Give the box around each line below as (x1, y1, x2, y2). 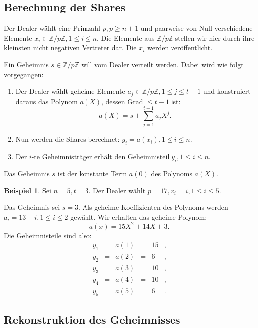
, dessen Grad (101, 96, 143, 106)
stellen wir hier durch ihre (175, 32, 255, 43)
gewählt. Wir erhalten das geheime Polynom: (70, 211, 207, 222)
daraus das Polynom (15, 96, 78, 106)
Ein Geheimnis (4, 59, 49, 69)
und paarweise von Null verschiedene (140, 23, 253, 33)
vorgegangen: (4, 69, 44, 79)
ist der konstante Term (57, 168, 127, 178)
